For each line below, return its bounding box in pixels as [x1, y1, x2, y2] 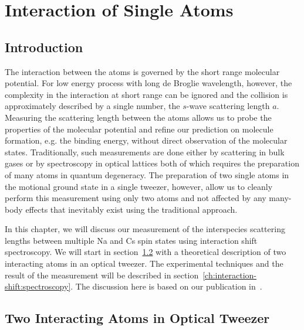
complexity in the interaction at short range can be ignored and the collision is [5, 88, 288, 100]
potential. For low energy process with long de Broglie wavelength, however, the [5, 77, 292, 89]
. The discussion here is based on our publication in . [70, 280, 262, 292]
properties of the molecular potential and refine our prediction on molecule [5, 123, 273, 135]
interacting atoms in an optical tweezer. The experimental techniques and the [5, 257, 283, 270]
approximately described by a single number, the [5, 100, 180, 112]
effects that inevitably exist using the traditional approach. [25, 203, 238, 215]
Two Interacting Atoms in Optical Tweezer [5, 309, 270, 327]
